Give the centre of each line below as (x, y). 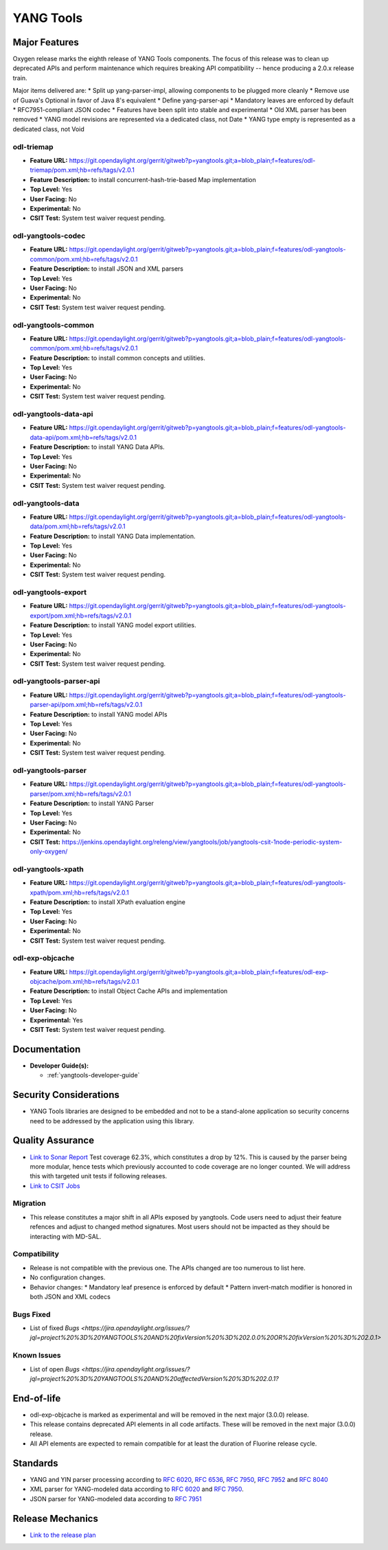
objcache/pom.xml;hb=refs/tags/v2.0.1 (84, 982)
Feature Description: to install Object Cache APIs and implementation (129, 991)
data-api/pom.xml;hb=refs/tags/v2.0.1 (83, 437)
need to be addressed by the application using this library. (112, 1121)
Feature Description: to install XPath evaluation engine (107, 902)
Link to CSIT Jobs (55, 1186)
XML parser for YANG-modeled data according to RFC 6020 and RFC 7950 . (137, 1489)
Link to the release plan (63, 1535)
